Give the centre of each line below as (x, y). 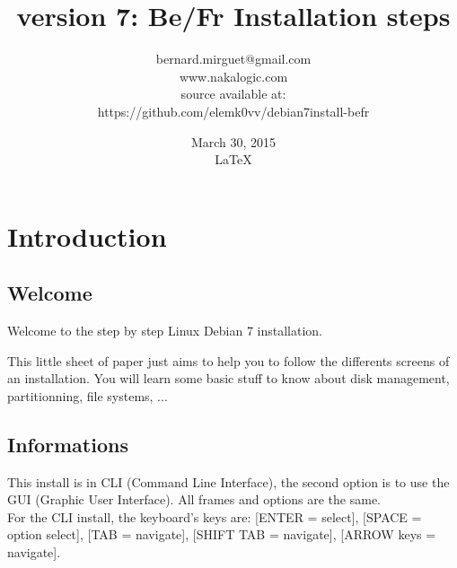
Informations (68, 444)
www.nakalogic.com (233, 76)
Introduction (87, 236)
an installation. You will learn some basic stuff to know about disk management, (228, 378)
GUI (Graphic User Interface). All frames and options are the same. (194, 499)
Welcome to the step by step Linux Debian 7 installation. (165, 331)
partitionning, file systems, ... (88, 395)
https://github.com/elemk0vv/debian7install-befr (233, 111)
